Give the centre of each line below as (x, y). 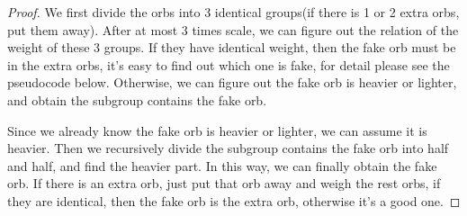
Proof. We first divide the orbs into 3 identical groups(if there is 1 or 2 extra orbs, (233, 12)
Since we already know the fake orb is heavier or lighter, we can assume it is (217, 130)
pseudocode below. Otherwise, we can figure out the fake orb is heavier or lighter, (232, 82)
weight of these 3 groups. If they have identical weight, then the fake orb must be (232, 47)
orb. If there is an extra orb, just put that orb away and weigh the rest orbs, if (224, 183)
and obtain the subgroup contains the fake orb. (137, 99)
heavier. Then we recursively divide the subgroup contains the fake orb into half (228, 148)
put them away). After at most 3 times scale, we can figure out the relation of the (233, 29)
